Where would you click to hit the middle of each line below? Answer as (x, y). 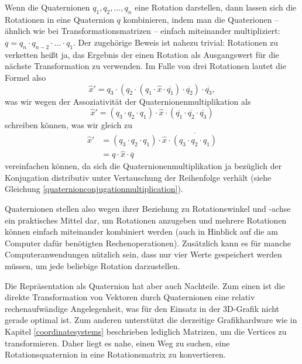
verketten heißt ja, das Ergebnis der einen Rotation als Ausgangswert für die (142, 54)
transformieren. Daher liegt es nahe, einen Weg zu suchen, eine (117, 343)
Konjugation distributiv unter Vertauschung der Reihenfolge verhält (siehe (138, 177)
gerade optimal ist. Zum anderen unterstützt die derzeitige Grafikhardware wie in (151, 320)
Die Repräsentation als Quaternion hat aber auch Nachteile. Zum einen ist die (145, 285)
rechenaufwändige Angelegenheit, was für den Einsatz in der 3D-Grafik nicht (142, 308)
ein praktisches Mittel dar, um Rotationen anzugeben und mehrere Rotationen (146, 220)
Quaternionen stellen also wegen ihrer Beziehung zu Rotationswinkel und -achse (148, 209)
